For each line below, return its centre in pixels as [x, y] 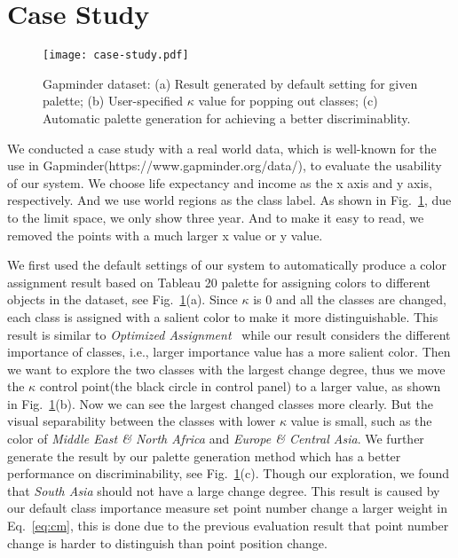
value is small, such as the [361, 421]
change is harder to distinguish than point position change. [167, 542]
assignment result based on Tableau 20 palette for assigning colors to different [219, 282]
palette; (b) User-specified [113, 101]
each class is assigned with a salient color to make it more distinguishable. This [223, 316]
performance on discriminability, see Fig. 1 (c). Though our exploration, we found [229, 473]
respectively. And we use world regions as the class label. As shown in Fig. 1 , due [229, 200]
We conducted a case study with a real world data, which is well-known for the [222, 148]
